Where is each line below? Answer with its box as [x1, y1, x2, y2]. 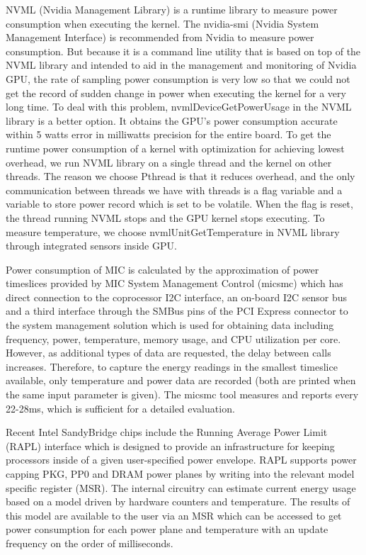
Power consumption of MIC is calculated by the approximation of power [6, 262, 319, 276]
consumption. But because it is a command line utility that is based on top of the [6, 43, 361, 58]
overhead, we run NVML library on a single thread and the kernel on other [6, 155, 332, 169]
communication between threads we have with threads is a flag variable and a [6, 182, 343, 197]
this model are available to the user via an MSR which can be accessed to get [6, 508, 342, 522]
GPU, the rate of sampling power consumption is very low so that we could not [6, 71, 350, 86]
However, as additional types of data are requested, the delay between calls [6, 345, 331, 360]
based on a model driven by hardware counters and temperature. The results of [6, 494, 350, 509]
